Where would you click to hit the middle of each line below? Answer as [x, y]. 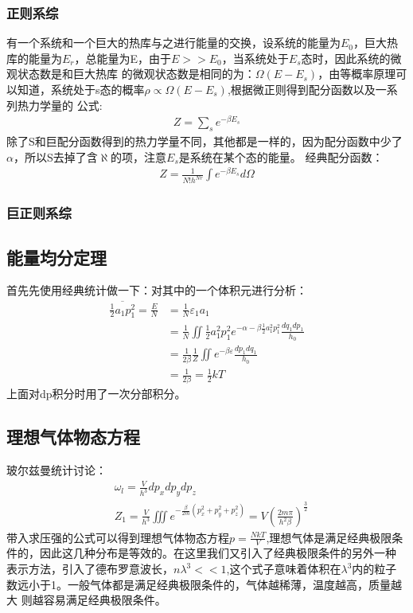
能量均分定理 [56, 257]
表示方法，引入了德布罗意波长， [90, 569]
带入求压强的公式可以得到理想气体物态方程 [118, 537]
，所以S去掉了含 [55, 156]
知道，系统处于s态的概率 [81, 89]
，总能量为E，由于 [123, 58]
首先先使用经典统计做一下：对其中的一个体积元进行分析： [157, 290]
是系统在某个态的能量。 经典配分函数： [281, 156]
